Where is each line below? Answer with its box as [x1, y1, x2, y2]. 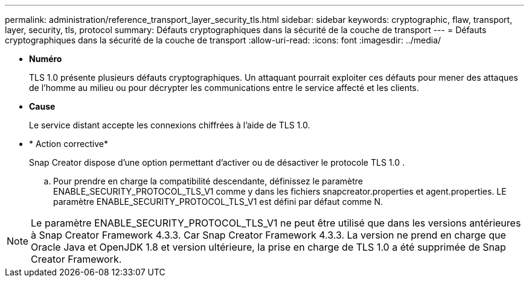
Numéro [29, 54, 62, 64]
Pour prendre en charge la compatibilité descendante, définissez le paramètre [53, 176, 364, 186]
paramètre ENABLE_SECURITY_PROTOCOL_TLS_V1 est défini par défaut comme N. [53, 196, 383, 207]
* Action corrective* [29, 139, 109, 149]
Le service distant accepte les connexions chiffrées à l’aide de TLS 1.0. [29, 120, 310, 130]
